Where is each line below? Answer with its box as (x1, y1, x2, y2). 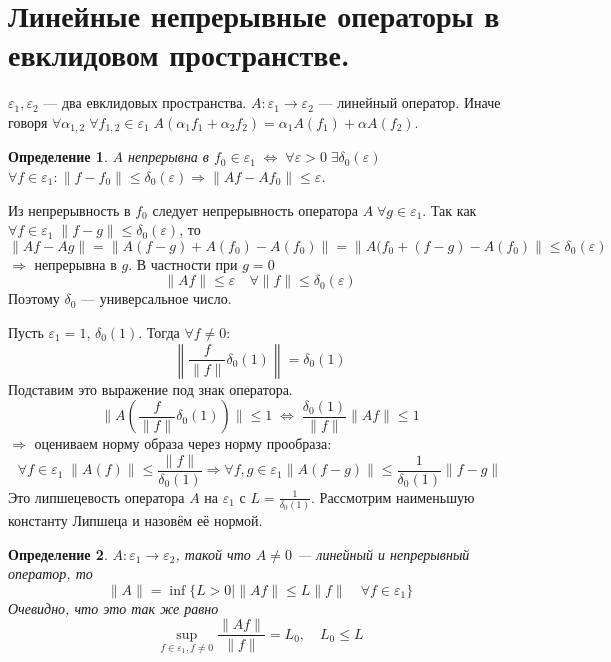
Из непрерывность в (8, 199, 131, 220)
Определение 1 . (8, 146, 108, 167)
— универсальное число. (81, 288, 232, 309)
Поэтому (8, 288, 60, 309)
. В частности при (128, 253, 238, 274)
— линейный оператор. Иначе (318, 92, 501, 113)
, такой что (175, 543, 251, 564)
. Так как (422, 199, 477, 220)
